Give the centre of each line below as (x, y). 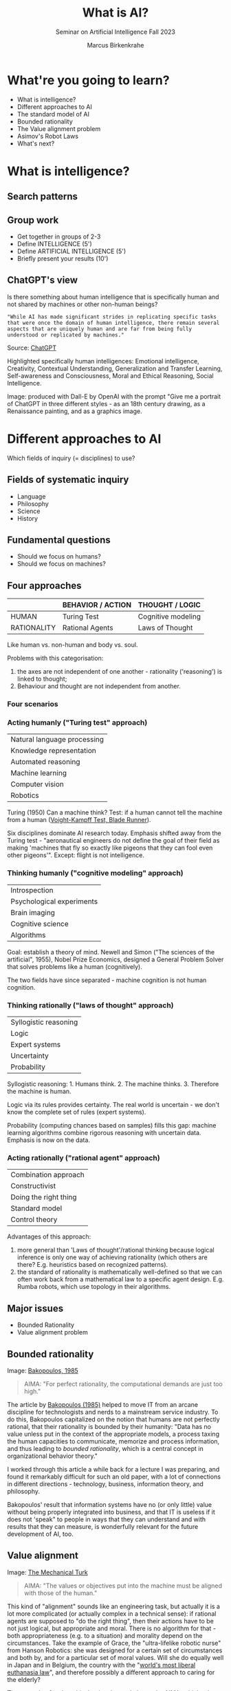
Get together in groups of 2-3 (59, 237)
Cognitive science (40, 923)
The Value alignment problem (59, 128)
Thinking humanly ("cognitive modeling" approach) (95, 873)
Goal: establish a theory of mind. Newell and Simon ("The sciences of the (111, 952)
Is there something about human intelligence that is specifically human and (113, 297)
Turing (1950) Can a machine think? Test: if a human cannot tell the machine (115, 812)
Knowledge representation (53, 751)
